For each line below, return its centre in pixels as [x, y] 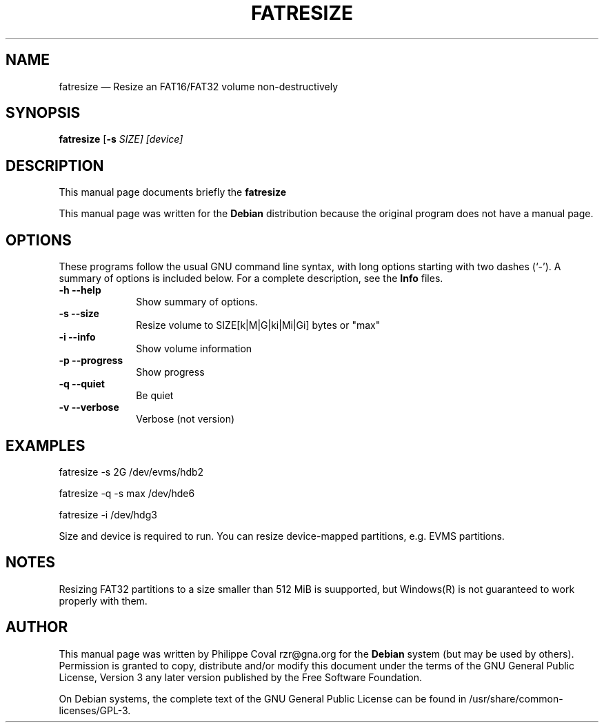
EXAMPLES [46, 445]
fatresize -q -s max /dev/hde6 [127, 493]
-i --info [77, 337]
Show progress [170, 372]
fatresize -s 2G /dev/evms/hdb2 [131, 472]
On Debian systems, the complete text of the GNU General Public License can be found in [263, 698]
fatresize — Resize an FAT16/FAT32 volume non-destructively [199, 86]
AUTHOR [37, 627]
